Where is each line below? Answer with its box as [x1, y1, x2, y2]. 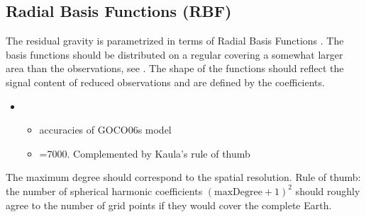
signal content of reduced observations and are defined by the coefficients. [6, 74, 325, 89]
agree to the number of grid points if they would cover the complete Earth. [6, 197, 332, 212]
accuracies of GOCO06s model [39, 122, 172, 137]
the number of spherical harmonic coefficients [6, 183, 203, 198]
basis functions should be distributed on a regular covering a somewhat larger [6, 47, 343, 61]
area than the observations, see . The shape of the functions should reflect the [6, 61, 344, 76]
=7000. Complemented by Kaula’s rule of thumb [39, 146, 250, 160]
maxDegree [214, 187, 262, 197]
